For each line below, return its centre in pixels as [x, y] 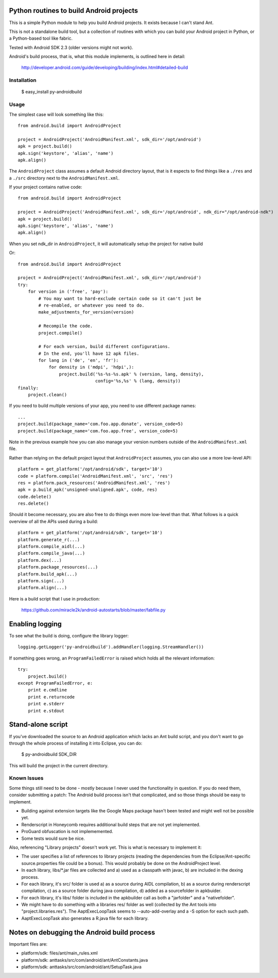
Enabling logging [36, 624]
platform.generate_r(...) [49, 540]
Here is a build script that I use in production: [54, 599]
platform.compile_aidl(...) [51, 547]
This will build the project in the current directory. [59, 765]
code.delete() [35, 497]
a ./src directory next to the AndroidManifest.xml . [64, 178]
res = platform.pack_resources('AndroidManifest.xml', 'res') [94, 483]
